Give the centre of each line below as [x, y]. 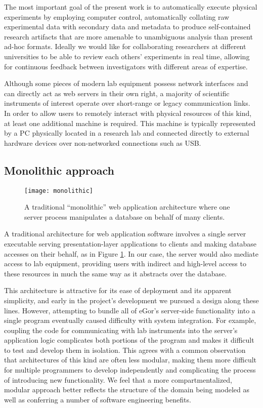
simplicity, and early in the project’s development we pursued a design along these [131, 300]
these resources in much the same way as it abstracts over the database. [116, 273]
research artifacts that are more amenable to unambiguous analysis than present [128, 36]
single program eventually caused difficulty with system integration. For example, [130, 320]
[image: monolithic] [59, 191]
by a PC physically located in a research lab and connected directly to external [127, 133]
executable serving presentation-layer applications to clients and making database [130, 243]
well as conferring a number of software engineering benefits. [98, 399]
